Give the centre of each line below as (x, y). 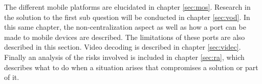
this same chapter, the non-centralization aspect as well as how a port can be (125, 27)
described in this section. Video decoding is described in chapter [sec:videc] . (123, 47)
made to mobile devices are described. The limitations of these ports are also (125, 37)
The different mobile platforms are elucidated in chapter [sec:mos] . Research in (127, 7)
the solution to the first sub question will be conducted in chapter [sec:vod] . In (127, 17)
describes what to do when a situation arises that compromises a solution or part (131, 67)
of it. (12, 77)
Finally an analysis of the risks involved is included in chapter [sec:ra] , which (124, 57)
